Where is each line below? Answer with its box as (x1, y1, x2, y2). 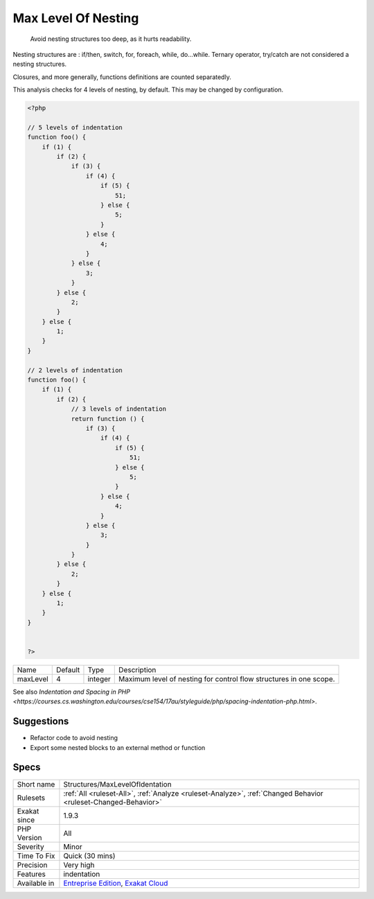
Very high (63, 860, 95, 870)
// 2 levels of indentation (27, 366, 123, 374)
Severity (17, 841, 44, 851)
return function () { (71, 415, 145, 422)
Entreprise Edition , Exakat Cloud (63, 878, 168, 888)
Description (118, 665, 157, 674)
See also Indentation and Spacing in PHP (12, 687, 131, 696)
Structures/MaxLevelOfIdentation (63, 779, 172, 789)
